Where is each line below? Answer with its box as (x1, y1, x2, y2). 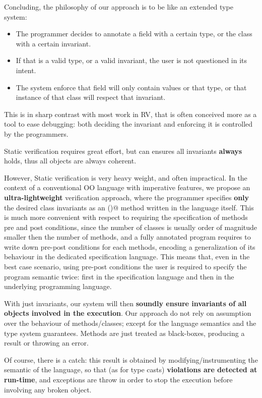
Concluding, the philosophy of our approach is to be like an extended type (4, 2, 233, 12)
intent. (16, 65, 36, 75)
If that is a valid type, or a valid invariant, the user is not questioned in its (16, 55, 247, 66)
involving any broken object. (4, 384, 92, 394)
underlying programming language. (4, 281, 112, 292)
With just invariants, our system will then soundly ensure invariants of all (4, 298, 247, 308)
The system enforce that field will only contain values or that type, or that (16, 82, 247, 92)
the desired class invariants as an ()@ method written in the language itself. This (4, 202, 254, 212)
